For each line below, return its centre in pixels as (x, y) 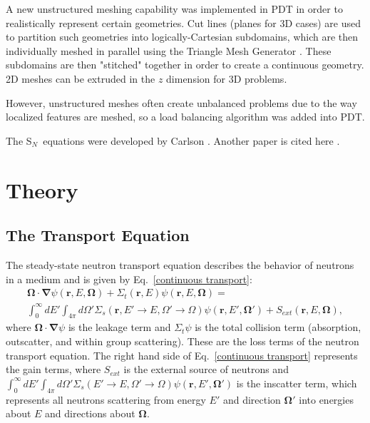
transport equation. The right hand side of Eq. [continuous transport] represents (182, 355)
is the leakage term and (119, 327)
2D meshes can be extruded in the (81, 78)
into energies (326, 399)
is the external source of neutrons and (206, 369)
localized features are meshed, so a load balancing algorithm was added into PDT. (185, 117)
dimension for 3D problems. (227, 78)
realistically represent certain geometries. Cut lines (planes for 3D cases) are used (184, 22)
